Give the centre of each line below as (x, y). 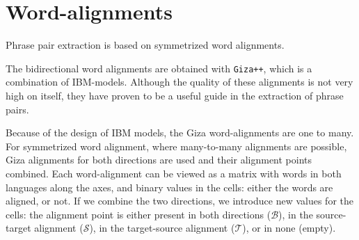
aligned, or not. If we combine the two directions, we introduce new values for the (179, 201)
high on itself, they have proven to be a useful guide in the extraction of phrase (175, 95)
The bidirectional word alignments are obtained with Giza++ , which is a (159, 68)
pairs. (17, 109)
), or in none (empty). (289, 228)
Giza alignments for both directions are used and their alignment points (159, 160)
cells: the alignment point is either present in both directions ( (138, 214)
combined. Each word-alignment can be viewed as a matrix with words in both (174, 173)
